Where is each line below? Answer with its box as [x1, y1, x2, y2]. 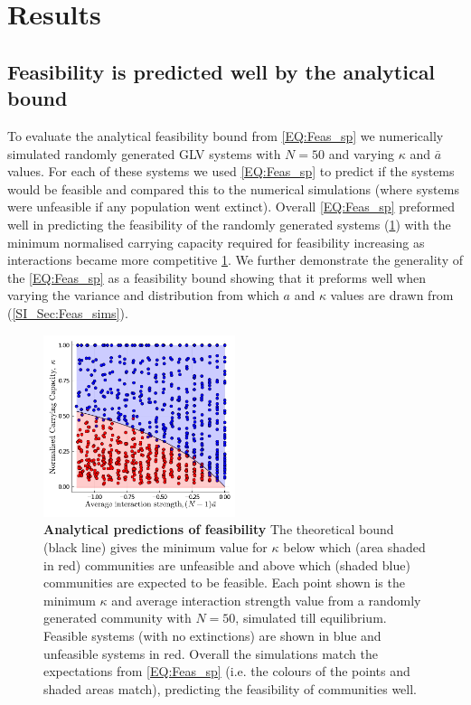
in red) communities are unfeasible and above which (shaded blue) [43, 555, 410, 574]
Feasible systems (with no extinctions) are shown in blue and [43, 625, 382, 644]
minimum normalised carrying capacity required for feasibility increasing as [7, 232, 425, 251]
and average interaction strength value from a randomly [111, 590, 421, 609]
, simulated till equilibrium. [235, 608, 387, 627]
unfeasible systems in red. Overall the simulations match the [43, 644, 378, 663]
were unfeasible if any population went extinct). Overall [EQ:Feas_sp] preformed [7, 197, 456, 216]
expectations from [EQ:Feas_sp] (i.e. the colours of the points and [43, 662, 410, 681]
